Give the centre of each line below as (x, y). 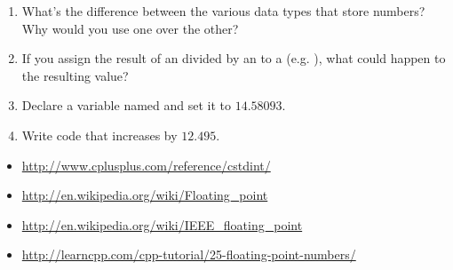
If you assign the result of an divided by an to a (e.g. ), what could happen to (234, 58)
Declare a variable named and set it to (127, 105)
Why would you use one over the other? (130, 28)
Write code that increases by (99, 135)
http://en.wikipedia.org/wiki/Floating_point (145, 195)
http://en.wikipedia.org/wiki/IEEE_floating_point (162, 224)
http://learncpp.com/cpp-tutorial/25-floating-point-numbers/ (189, 254)
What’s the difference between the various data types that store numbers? (223, 11)
